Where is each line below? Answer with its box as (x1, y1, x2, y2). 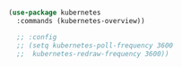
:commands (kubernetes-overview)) (16, 16, 145, 25)
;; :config (16, 32, 57, 41)
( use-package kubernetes (8, 8, 101, 17)
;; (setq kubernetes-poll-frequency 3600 (16, 41, 174, 50)
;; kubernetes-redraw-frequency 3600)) (16, 49, 169, 58)
